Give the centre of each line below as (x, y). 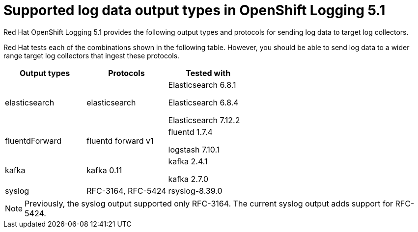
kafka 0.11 (104, 170)
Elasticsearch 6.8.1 (202, 85)
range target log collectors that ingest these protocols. (92, 55)
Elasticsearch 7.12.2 (204, 120)
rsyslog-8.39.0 (195, 191)
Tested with (208, 73)
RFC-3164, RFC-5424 (126, 191)
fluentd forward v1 (120, 141)
